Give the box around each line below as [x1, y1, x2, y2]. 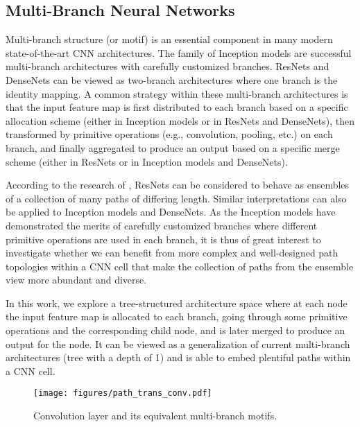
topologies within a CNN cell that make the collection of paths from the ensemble [6, 259, 354, 273]
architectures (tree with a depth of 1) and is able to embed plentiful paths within [6, 350, 351, 365]
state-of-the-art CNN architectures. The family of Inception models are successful [6, 45, 352, 60]
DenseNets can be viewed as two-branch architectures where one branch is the [6, 72, 338, 87]
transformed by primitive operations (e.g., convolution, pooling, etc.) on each [6, 127, 333, 141]
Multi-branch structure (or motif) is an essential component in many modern [6, 32, 333, 46]
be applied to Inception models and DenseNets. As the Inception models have [6, 204, 336, 219]
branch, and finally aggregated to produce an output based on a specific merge [6, 140, 340, 155]
